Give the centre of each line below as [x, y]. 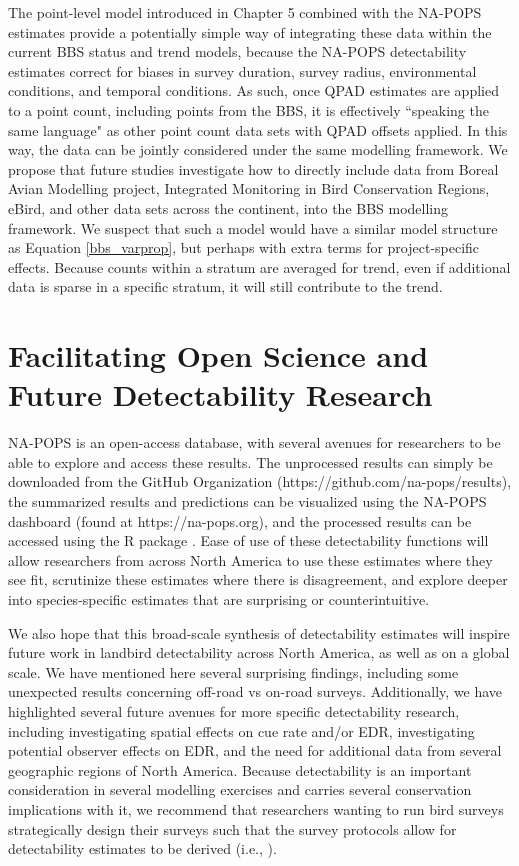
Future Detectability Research [220, 394]
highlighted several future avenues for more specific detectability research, [234, 710]
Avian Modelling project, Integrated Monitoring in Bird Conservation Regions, [249, 188]
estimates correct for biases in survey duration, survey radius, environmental [242, 70]
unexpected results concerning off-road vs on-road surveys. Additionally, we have [255, 691]
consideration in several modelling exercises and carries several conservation [240, 789]
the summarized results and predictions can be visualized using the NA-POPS [247, 501]
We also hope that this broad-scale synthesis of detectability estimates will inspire [259, 632]
